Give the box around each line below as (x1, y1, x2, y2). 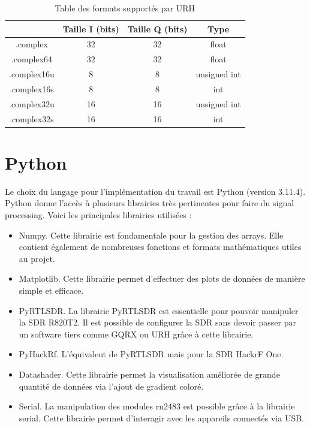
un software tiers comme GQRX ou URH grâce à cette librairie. (19, 327, 254, 340)
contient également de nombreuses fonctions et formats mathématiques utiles (19, 240, 302, 253)
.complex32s (10, 112, 54, 125)
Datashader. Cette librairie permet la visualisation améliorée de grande (19, 368, 280, 380)
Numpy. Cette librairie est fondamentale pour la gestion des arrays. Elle (19, 228, 284, 241)
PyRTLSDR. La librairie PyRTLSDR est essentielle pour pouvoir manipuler (19, 304, 299, 317)
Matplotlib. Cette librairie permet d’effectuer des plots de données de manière (19, 272, 305, 285)
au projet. (19, 252, 55, 264)
